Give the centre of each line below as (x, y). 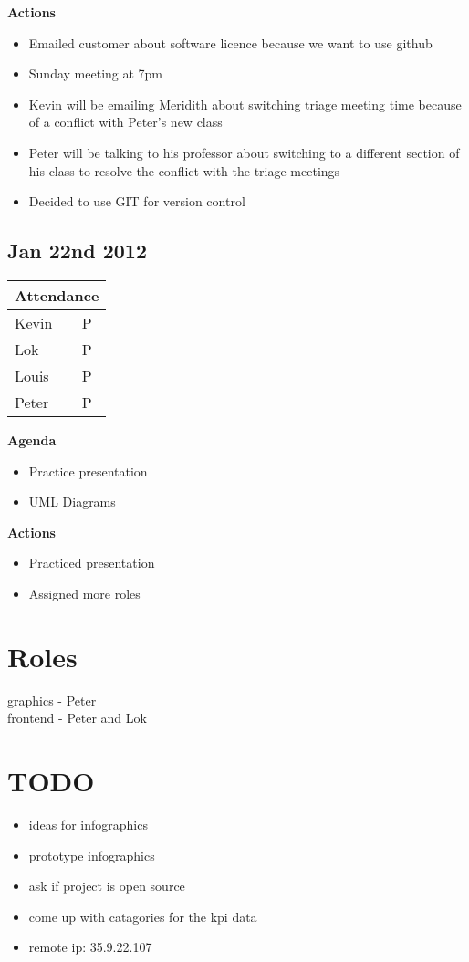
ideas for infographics (88, 824)
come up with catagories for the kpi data (143, 916)
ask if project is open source (107, 886)
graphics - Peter (52, 700)
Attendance (57, 295)
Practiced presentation (92, 563)
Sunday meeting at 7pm (96, 73)
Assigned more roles (84, 593)
